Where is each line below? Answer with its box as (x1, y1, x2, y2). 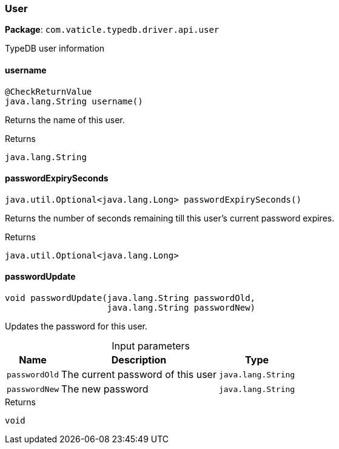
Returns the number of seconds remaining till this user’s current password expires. (5, 212, 335, 223)
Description (111, 354, 167, 366)
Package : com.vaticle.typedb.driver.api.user (5, 24, 220, 35)
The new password (61, 383, 149, 396)
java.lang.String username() (5, 96, 143, 106)
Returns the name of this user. (5, 114, 125, 125)
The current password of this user (61, 368, 216, 381)
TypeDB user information (5, 43, 105, 54)
